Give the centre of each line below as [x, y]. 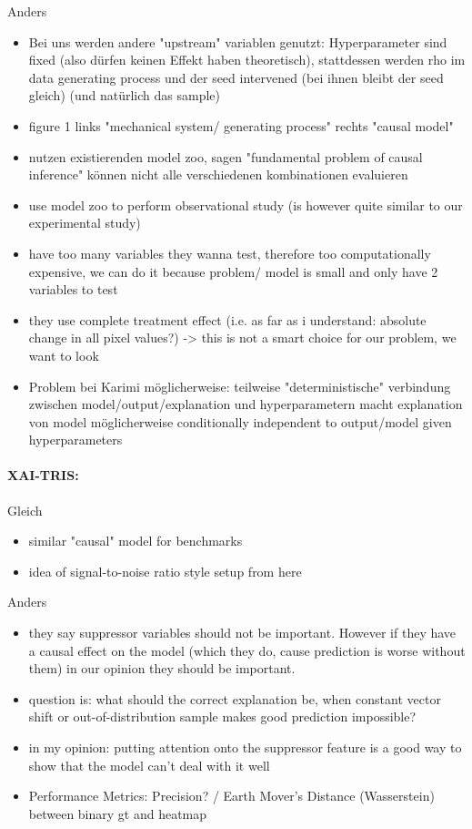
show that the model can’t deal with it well [149, 765]
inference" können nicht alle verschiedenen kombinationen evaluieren [218, 174]
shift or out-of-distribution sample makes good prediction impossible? [222, 716]
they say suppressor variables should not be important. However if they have [242, 633]
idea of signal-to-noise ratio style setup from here [165, 571]
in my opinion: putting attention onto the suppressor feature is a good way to [245, 747]
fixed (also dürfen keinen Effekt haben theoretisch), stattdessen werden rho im [247, 60]
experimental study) [85, 223]
